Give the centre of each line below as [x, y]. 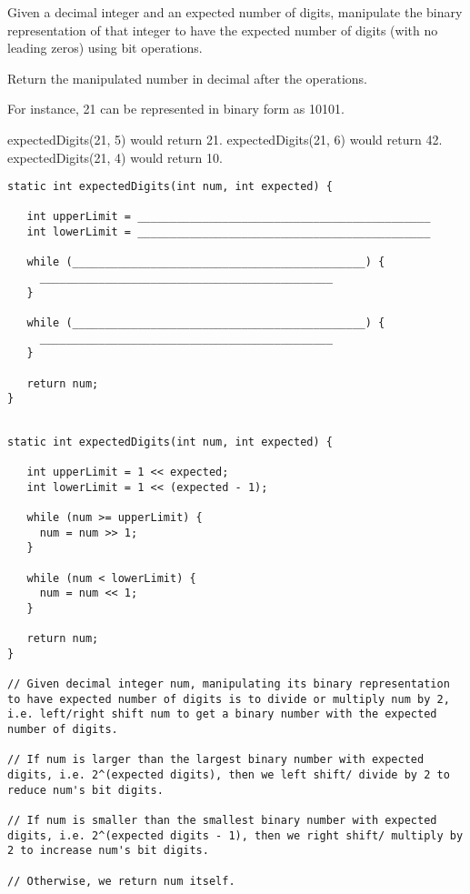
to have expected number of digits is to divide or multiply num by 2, [229, 699]
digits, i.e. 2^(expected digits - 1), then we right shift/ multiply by [235, 835]
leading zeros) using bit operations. [105, 48]
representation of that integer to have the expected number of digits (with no [223, 30]
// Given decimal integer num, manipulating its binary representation [229, 684]
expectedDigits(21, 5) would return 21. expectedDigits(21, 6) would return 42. [225, 139]
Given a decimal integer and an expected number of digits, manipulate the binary [235, 12]
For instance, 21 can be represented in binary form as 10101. [176, 109]
